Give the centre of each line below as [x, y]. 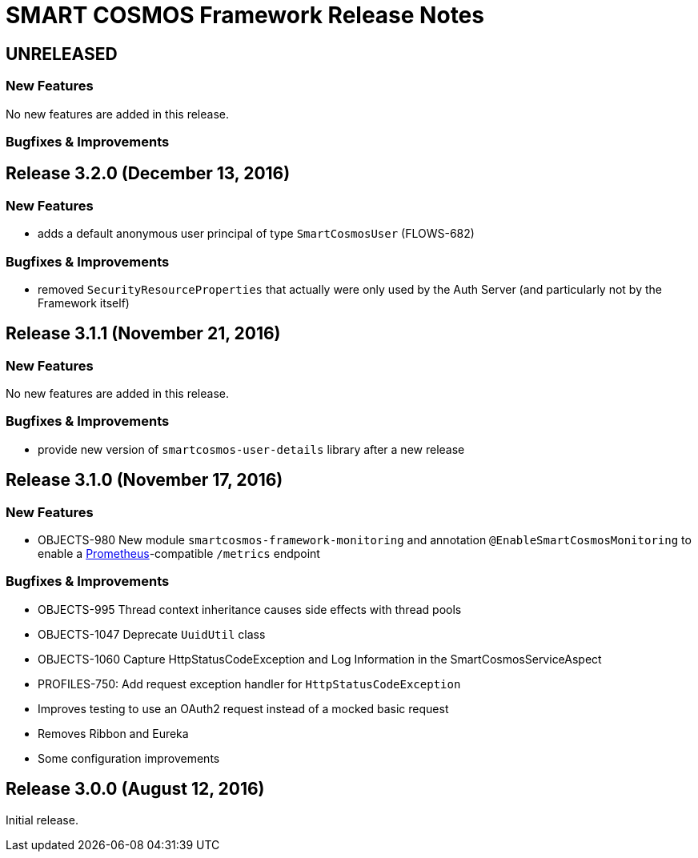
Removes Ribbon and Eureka [113, 733]
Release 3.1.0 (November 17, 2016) [144, 480]
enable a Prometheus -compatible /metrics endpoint [179, 554]
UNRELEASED [62, 54]
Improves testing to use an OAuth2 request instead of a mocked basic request [243, 708]
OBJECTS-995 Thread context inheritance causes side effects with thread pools [250, 609]
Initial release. [42, 820]
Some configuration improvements [129, 758]
